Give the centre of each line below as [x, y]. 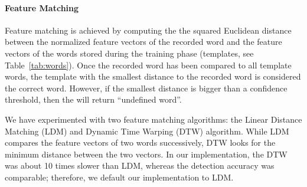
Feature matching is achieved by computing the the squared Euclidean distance [148, 30]
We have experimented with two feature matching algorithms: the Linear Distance [153, 119]
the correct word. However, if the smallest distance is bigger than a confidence [146, 88]
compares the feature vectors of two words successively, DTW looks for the [140, 142]
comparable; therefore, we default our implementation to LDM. [119, 177]
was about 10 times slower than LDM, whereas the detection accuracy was [140, 165]
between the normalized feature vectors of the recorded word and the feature [143, 42]
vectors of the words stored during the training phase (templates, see [129, 53]
